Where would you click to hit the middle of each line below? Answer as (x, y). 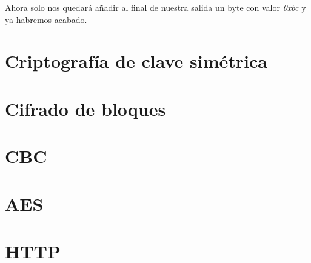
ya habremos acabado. (46, 19)
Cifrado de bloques (85, 108)
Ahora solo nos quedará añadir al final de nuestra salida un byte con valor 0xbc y (155, 7)
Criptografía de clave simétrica (136, 61)
